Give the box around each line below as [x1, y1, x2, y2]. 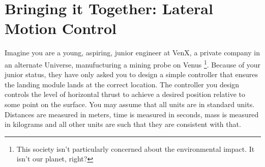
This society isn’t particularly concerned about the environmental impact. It [16, 143, 255, 154]
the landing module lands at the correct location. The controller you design [5, 79, 240, 89]
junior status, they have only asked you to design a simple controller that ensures [5, 69, 258, 80]
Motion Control [5, 18, 117, 39]
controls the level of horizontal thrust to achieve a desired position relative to [5, 89, 245, 99]
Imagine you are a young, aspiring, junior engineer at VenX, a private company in [5, 47, 260, 58]
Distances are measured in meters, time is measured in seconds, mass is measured [5, 109, 259, 119]
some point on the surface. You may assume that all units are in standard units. [5, 98, 255, 109]
